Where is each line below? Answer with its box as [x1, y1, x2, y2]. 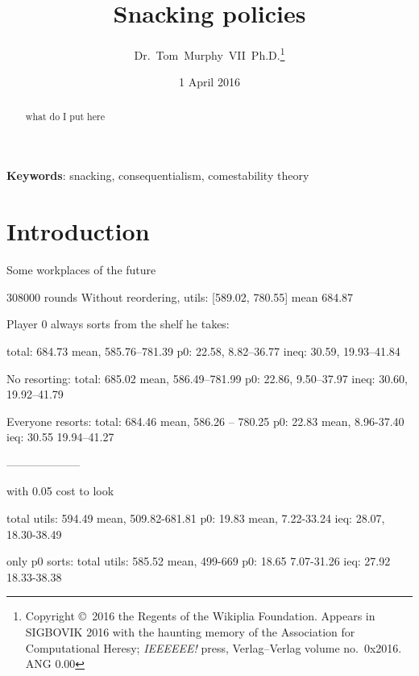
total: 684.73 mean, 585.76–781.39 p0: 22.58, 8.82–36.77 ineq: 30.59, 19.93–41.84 [6, 342, 400, 359]
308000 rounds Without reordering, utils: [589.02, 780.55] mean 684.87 [6, 288, 354, 305]
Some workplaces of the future [6, 261, 156, 278]
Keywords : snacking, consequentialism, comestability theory [6, 167, 309, 184]
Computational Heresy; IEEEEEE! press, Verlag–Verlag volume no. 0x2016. [25, 639, 402, 656]
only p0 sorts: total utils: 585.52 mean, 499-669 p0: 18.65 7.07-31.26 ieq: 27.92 [6, 553, 391, 570]
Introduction [6, 215, 150, 248]
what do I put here [25, 109, 105, 123]
